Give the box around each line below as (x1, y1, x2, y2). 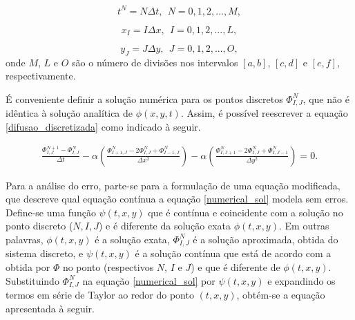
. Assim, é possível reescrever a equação (180, 106, 348, 120)
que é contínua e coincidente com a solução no (148, 205, 343, 219)
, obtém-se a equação (236, 288, 325, 302)
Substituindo (6, 273, 59, 288)
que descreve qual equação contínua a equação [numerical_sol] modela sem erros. (6, 191, 349, 206)
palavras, (6, 232, 44, 246)
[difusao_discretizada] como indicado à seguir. (6, 119, 201, 133)
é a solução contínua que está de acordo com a (135, 246, 332, 261)
